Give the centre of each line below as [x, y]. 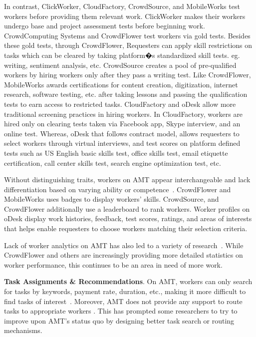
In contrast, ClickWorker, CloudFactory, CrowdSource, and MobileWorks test [122, 6]
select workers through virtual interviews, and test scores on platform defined [122, 143]
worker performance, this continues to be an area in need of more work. [113, 264]
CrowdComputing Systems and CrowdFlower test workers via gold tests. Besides [127, 35]
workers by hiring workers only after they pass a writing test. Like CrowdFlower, [128, 75]
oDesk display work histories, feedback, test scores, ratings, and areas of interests [128, 218]
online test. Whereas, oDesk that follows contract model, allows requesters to [122, 133]
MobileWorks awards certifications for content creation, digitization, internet [121, 84]
